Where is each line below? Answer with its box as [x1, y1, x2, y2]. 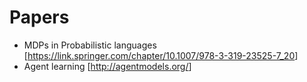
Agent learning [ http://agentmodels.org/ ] [23, 60, 192, 72]
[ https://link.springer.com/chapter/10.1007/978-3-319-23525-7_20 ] [23, 49, 299, 61]
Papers [9, 6, 70, 29]
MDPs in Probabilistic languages [23, 39, 157, 51]
